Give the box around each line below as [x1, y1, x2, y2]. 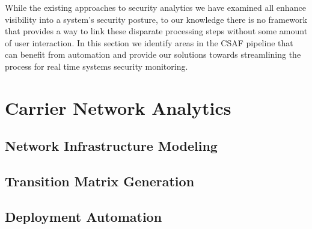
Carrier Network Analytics [5, 95, 231, 120]
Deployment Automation [5, 207, 162, 225]
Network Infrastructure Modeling [5, 136, 218, 155]
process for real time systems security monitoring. [5, 60, 188, 72]
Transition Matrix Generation [5, 172, 195, 191]
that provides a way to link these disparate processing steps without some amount [5, 25, 308, 37]
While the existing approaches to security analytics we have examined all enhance [5, 1, 306, 13]
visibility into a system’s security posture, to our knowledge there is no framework [5, 13, 307, 25]
